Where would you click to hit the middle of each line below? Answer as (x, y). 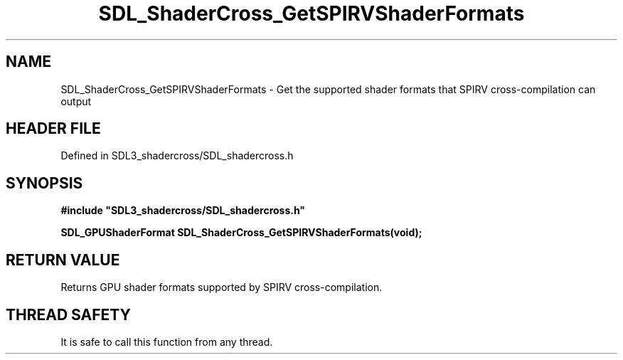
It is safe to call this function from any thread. (167, 342)
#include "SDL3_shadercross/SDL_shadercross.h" (183, 211)
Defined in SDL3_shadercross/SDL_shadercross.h (177, 156)
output (76, 101)
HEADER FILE (53, 129)
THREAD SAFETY (68, 314)
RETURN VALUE (63, 260)
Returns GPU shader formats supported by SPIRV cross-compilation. (222, 287)
